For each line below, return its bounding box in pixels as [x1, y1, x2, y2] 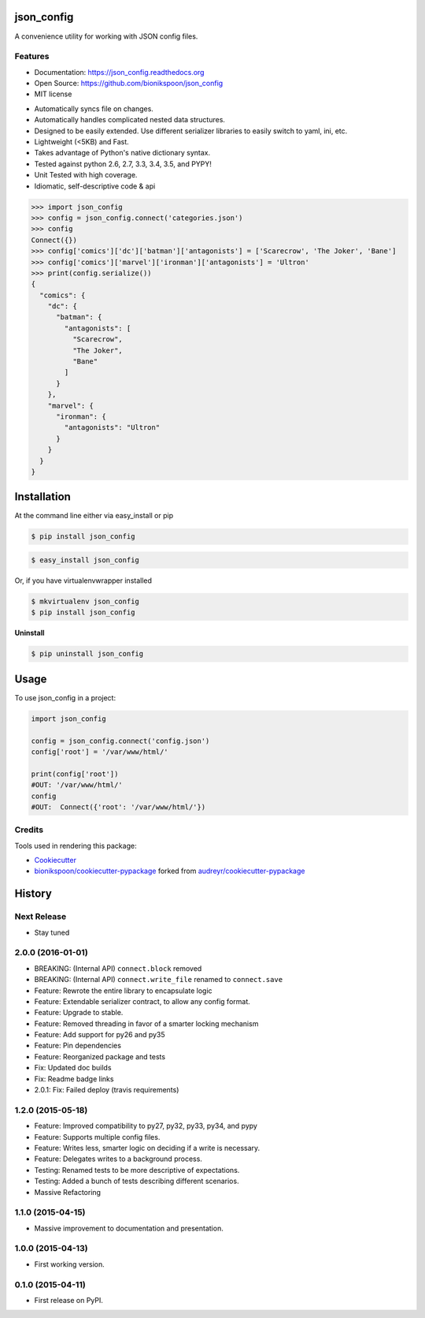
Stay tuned [34, 928, 70, 937]
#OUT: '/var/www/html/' [31, 781, 124, 790]
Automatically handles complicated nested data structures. [34, 115, 226, 125]
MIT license [34, 89, 72, 99]
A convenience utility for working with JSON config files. [14, 32, 198, 41]
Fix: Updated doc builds [34, 1063, 112, 1073]
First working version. [34, 1259, 105, 1269]
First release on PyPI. [34, 1295, 104, 1305]
